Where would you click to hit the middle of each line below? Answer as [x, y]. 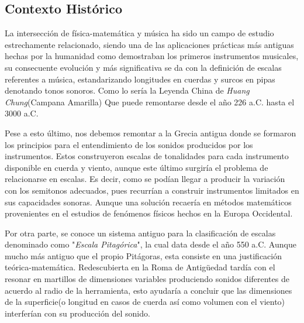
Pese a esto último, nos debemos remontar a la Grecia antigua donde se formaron [151, 133]
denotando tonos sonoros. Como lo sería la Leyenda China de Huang [127, 90]
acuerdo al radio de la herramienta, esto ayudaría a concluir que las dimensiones [148, 290]
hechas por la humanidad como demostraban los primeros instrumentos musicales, [152, 56]
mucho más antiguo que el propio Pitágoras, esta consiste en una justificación [143, 255]
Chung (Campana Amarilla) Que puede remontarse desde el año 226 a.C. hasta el [150, 102]
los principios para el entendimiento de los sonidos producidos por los [129, 144]
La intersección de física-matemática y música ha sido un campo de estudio [139, 33]
